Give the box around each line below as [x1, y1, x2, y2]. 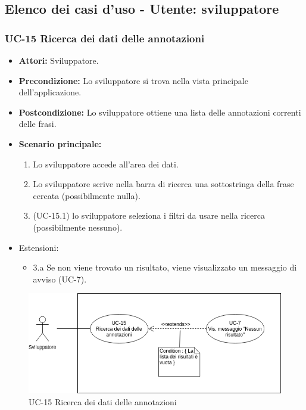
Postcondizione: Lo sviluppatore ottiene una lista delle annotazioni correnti [18, 105, 301, 118]
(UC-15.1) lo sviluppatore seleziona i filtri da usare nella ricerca [33, 209, 265, 222]
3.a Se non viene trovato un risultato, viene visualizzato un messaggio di [33, 261, 297, 274]
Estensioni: [18, 241, 59, 253]
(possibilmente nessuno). [33, 220, 123, 233]
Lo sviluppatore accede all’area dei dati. [33, 157, 179, 170]
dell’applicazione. [18, 86, 82, 98]
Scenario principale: [18, 137, 102, 150]
